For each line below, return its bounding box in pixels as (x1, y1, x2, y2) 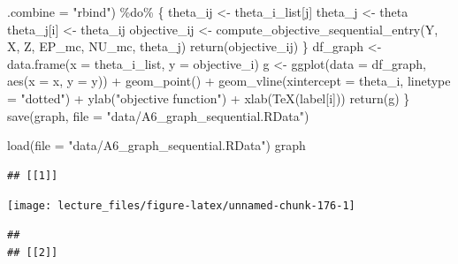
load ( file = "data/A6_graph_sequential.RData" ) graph (7, 136, 306, 155)
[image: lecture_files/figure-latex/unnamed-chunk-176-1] (7, 200, 355, 213)
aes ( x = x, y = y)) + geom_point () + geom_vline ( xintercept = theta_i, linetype (7, 72, 451, 90)
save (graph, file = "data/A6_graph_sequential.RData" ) (7, 106, 309, 124)
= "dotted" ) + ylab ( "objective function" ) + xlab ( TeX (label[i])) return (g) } (7, 88, 410, 107)
